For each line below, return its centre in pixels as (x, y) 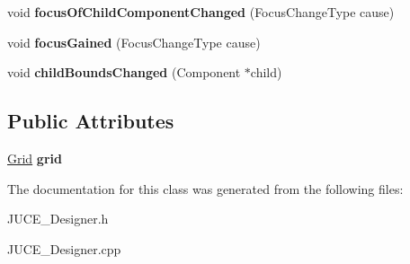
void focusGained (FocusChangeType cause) (134, 42)
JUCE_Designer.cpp (64, 248)
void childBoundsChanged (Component (124, 72)
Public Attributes (91, 121)
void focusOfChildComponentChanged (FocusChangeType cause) (201, 12)
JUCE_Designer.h (58, 219)
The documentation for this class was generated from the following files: (205, 188)
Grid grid (35, 158)
